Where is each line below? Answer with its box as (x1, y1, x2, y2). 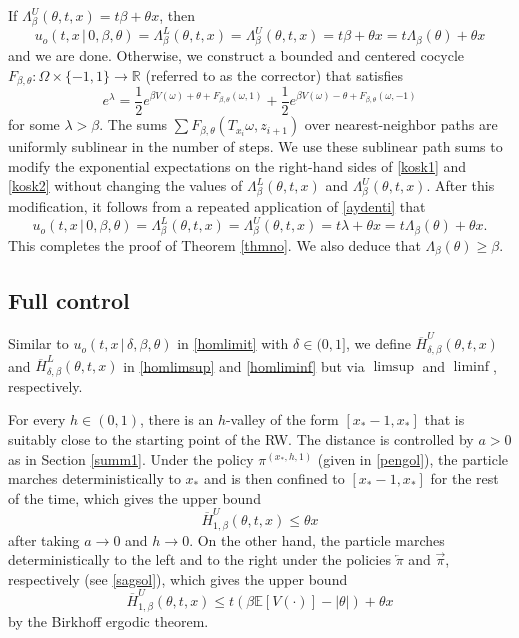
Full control (8, 284, 130, 315)
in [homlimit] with (177, 333, 289, 354)
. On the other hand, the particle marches (189, 529, 445, 550)
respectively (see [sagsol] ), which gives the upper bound (8, 568, 348, 589)
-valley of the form (225, 409, 339, 430)
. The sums (99, 114, 168, 135)
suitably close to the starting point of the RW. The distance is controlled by (8, 429, 474, 450)
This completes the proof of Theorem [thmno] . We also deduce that (8, 234, 421, 255)
